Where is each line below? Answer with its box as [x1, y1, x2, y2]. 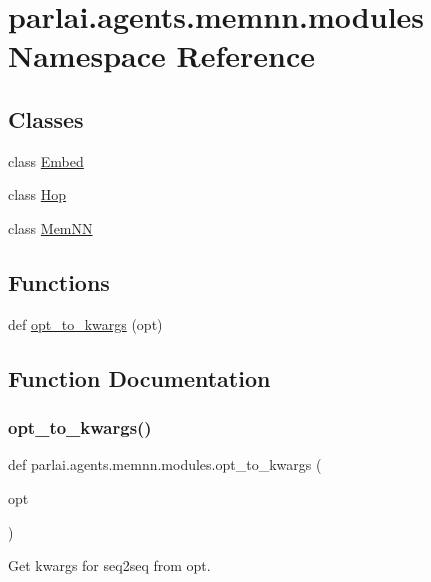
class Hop [8, 184, 67, 205]
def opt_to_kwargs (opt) [8, 313, 163, 334]
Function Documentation [8, 362, 271, 393]
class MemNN [8, 217, 93, 238]
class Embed [8, 150, 84, 171]
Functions [8, 266, 110, 297]
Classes [8, 103, 84, 134]
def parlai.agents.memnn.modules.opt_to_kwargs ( [8, 454, 322, 475]
